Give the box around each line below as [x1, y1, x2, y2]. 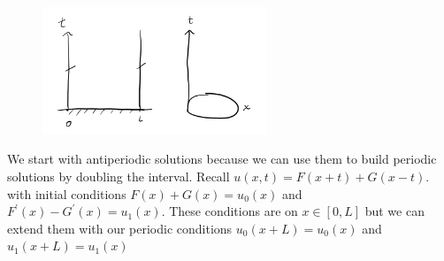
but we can [364, 202, 425, 220]
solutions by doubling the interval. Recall [7, 166, 230, 185]
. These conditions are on [161, 202, 298, 220]
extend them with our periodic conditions [7, 219, 233, 237]
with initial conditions [7, 184, 126, 203]
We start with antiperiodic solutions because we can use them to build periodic [7, 150, 437, 168]
